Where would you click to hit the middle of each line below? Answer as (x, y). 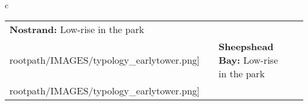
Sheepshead (246, 46)
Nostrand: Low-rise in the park (77, 29)
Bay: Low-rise (248, 60)
